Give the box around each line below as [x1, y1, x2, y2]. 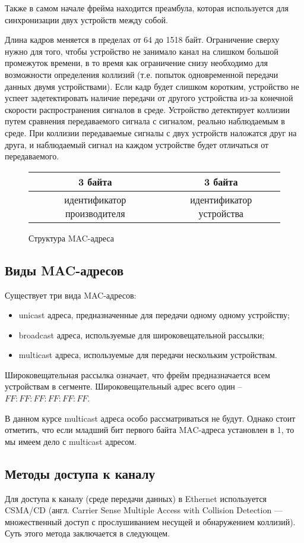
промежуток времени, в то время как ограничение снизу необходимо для [5, 57, 268, 69]
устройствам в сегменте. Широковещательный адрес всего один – [5, 380, 242, 393]
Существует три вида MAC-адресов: [5, 288, 137, 301]
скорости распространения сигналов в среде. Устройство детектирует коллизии [5, 103, 290, 115]
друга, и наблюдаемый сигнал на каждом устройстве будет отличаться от [5, 138, 269, 150]
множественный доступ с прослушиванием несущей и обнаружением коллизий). [5, 515, 296, 528]
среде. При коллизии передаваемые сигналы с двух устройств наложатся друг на [5, 126, 297, 139]
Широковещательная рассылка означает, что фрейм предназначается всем [5, 368, 270, 381]
